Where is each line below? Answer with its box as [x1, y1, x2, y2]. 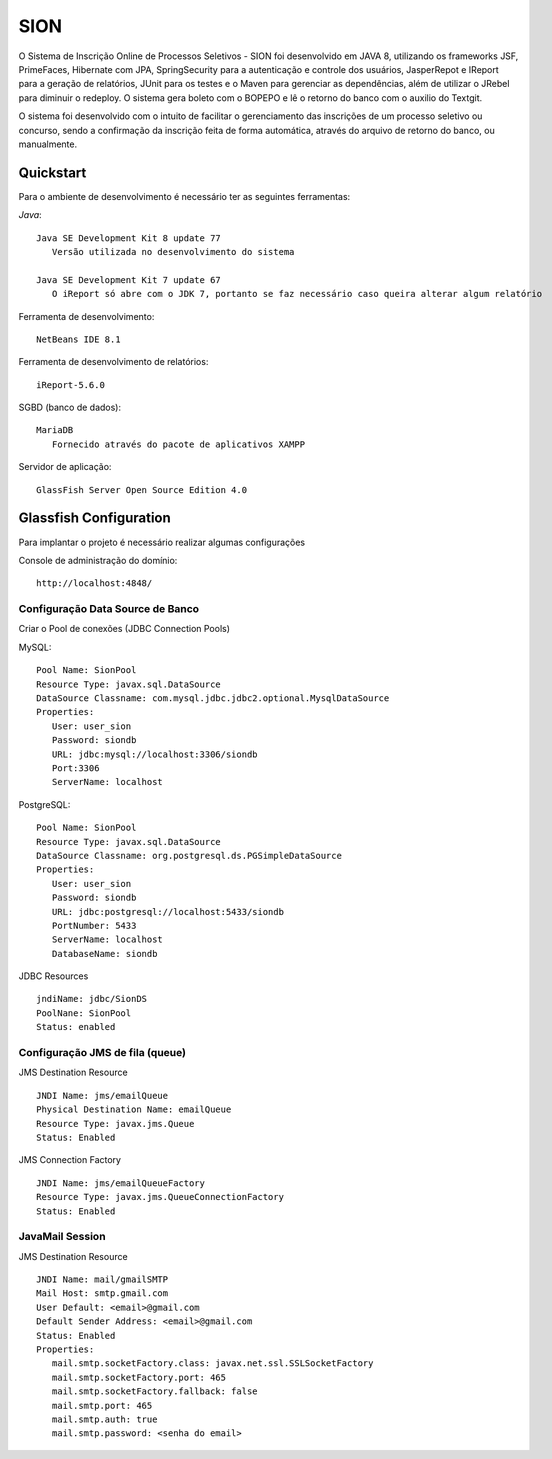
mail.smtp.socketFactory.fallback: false [51, 1386, 259, 1397]
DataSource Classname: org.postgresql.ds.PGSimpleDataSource [36, 850, 342, 861]
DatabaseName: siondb [51, 948, 158, 959]
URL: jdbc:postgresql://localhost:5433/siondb [51, 906, 285, 917]
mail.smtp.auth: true [51, 1413, 158, 1425]
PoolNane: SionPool [36, 1007, 132, 1019]
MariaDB [36, 425, 74, 436]
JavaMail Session [18, 1230, 106, 1244]
